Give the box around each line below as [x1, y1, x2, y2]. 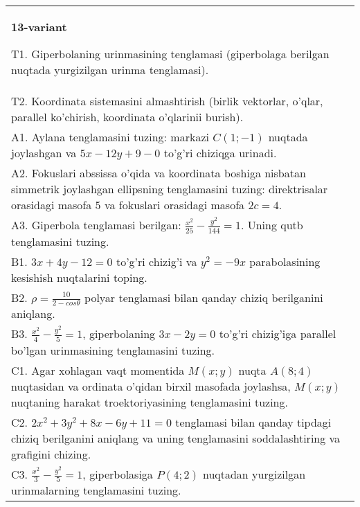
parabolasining [249, 253, 321, 269]
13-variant [11, 19, 67, 35]
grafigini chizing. [11, 445, 91, 462]
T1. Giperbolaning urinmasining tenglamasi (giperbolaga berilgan [11, 46, 330, 62]
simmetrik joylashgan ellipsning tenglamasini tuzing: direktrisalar [11, 181, 328, 197]
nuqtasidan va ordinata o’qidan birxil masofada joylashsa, [11, 377, 291, 394]
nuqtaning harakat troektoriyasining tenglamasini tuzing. [11, 393, 288, 410]
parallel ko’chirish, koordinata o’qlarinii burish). [11, 109, 244, 125]
